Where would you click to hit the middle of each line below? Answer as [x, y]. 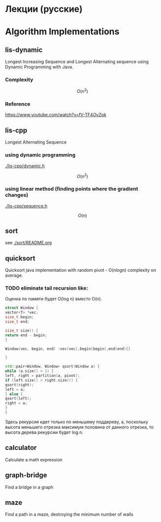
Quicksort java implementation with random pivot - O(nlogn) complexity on [80, 270]
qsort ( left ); [18, 399]
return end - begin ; [26, 335]
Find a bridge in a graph [29, 487]
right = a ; [16, 403]
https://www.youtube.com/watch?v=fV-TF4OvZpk [56, 115]
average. [14, 275]
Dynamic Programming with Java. [39, 67]
